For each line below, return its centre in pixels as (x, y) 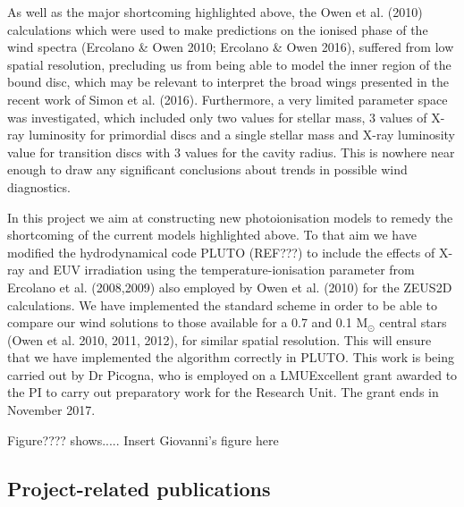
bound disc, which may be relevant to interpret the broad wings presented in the (228, 82)
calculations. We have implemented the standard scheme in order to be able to (222, 304)
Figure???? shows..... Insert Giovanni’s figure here (143, 439)
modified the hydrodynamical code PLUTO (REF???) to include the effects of (221, 252)
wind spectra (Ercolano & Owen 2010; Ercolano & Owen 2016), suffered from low (231, 47)
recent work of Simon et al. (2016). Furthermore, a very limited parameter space (228, 99)
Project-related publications (139, 488)
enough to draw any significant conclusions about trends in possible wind (207, 169)
